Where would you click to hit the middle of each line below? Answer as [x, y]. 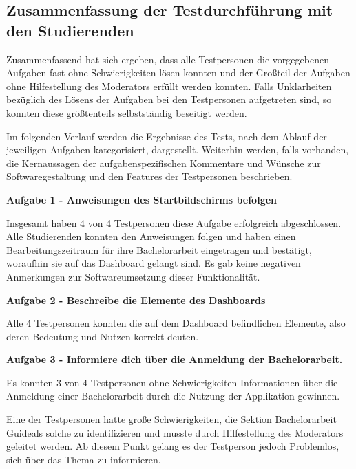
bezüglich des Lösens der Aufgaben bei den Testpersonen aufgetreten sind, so [169, 99]
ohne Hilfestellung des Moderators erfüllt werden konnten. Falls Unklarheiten [169, 86]
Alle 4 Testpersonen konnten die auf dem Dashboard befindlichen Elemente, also [176, 323]
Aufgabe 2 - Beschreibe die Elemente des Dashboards [136, 299]
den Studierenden [70, 30]
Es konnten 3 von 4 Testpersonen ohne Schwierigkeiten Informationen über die [172, 382]
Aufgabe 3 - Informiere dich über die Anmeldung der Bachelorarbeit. [175, 359]
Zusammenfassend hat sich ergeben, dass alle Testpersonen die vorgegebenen [168, 59]
